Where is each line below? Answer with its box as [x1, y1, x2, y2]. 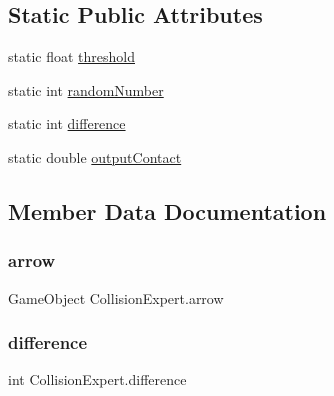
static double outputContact [8, 146, 182, 167]
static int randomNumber [8, 79, 164, 100]
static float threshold [8, 46, 135, 67]
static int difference [8, 113, 126, 134]
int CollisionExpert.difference [8, 369, 187, 390]
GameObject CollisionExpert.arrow [8, 287, 224, 308]
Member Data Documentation [8, 195, 327, 226]
